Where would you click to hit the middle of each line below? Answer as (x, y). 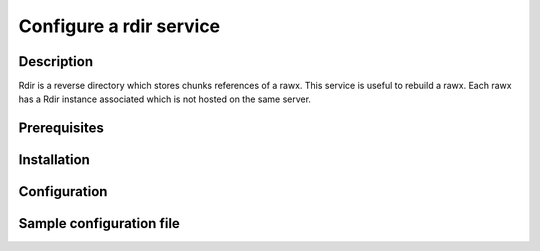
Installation (54, 160)
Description (56, 61)
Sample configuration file (99, 223)
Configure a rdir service (119, 26)
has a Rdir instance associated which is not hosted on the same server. (165, 99)
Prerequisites (61, 128)
